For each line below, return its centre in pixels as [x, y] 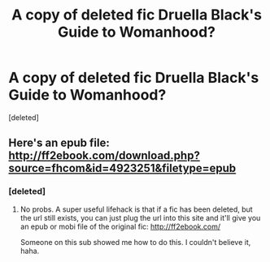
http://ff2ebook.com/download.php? [105, 156]
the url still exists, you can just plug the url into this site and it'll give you [140, 217]
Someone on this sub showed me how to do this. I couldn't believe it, [135, 242]
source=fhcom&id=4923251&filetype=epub [122, 168]
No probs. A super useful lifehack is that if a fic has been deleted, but [137, 209]
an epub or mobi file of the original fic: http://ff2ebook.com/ [120, 226]
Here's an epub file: [59, 143]
